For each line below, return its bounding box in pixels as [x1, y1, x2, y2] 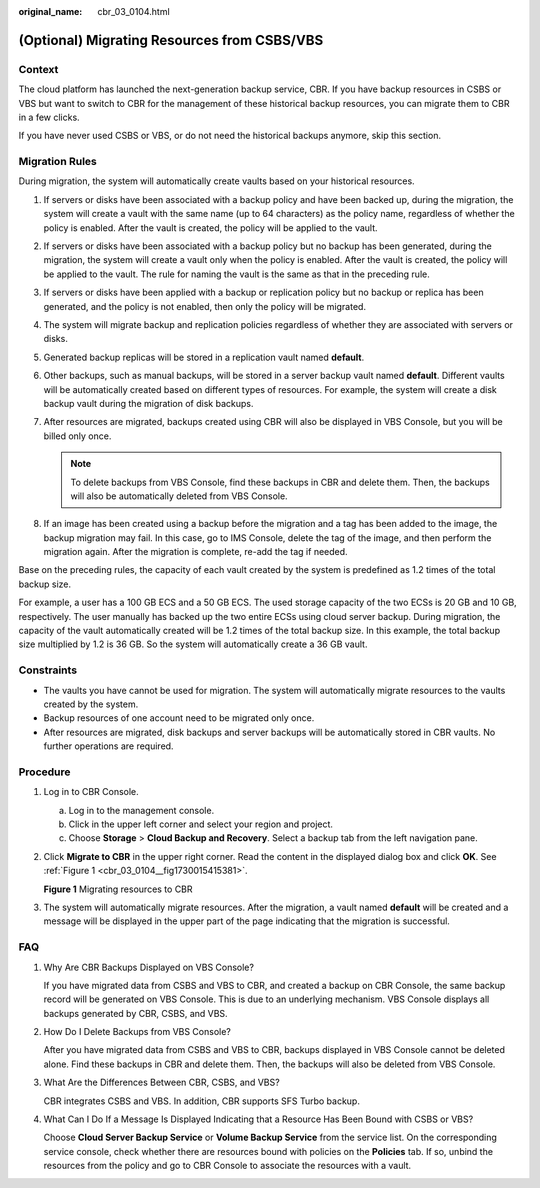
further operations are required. [43, 740, 174, 752]
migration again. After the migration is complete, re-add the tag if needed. [43, 546, 349, 558]
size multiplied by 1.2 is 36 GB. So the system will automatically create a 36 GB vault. [18, 638, 368, 650]
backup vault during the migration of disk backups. [43, 397, 254, 409]
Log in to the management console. [68, 804, 215, 816]
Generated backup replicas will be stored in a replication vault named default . [43, 351, 365, 363]
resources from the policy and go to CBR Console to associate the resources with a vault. [43, 1160, 412, 1172]
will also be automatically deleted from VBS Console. [70, 490, 289, 502]
